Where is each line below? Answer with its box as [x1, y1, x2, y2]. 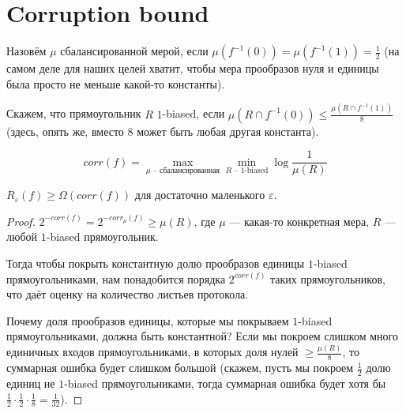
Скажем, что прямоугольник [6, 105, 141, 122]
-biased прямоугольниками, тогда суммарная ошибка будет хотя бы [64, 375, 386, 391]
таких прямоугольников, [270, 270, 385, 287]
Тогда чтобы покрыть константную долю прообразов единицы [6, 255, 305, 272]
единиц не [6, 375, 55, 391]
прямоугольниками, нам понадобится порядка [6, 270, 226, 287]
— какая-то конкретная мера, [229, 212, 370, 229]
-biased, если [162, 105, 225, 122]
